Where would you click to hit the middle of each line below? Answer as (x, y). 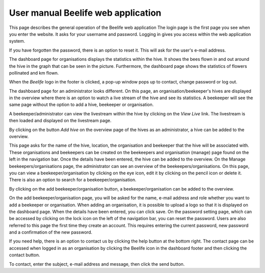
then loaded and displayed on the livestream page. (60, 121)
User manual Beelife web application (85, 13)
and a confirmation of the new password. (51, 232)
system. (17, 41)
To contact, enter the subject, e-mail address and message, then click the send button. (97, 264)
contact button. (25, 255)
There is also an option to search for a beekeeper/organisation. (73, 180)
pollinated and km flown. (34, 73)
